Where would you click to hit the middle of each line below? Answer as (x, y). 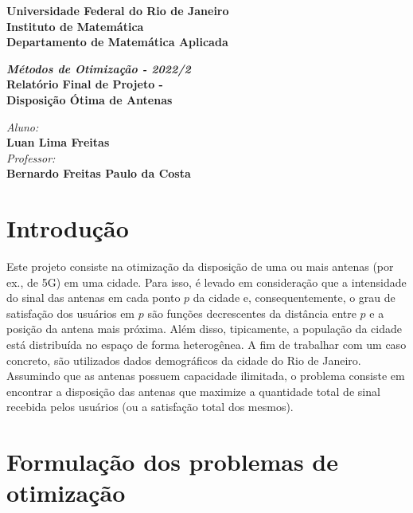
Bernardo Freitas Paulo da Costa (99, 173)
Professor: (31, 157)
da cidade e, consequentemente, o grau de (294, 298)
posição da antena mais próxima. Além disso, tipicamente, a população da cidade (204, 329)
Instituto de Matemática (75, 26)
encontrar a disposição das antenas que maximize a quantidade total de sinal (193, 391)
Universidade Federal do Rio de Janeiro (118, 10)
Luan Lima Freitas (58, 142)
